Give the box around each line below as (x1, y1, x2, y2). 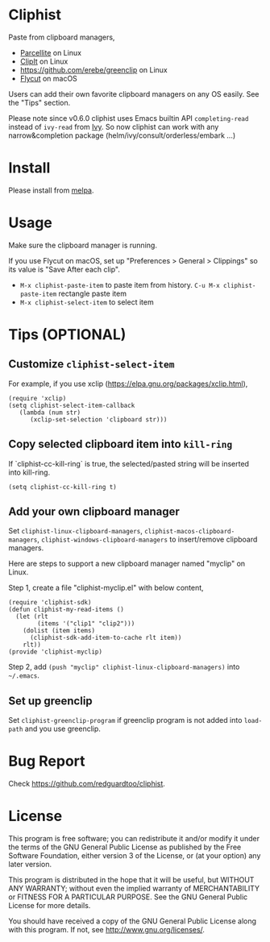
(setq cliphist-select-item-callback (8, 401, 135, 409)
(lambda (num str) (19, 409, 81, 417)
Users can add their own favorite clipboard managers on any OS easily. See (8, 89, 260, 98)
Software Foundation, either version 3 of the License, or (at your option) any (8, 851, 261, 861)
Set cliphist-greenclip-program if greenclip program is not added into (8, 716, 243, 725)
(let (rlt (15, 612, 48, 621)
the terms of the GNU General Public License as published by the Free (8, 842, 242, 852)
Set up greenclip (8, 694, 93, 708)
